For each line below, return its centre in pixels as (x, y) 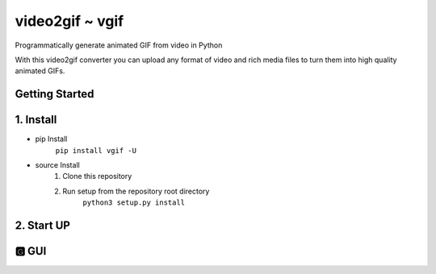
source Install (57, 165)
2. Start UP (42, 226)
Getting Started (55, 94)
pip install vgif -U (96, 150)
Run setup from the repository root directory (136, 191)
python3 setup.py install (134, 203)
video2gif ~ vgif (69, 21)
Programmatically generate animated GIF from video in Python (119, 45)
